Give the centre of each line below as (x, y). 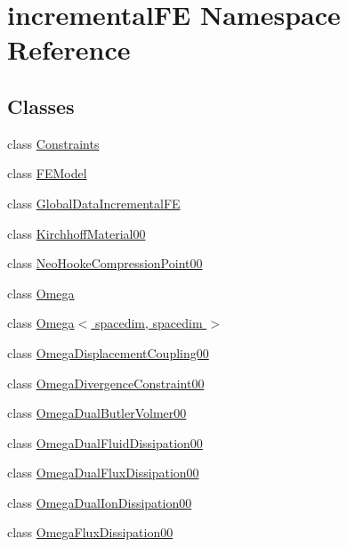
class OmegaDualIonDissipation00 (100, 502)
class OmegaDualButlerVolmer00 (97, 413)
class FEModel (47, 173)
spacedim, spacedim (149, 323)
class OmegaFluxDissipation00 (90, 532)
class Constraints (53, 143)
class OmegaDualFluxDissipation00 (103, 473)
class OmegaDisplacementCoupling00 (108, 352)
